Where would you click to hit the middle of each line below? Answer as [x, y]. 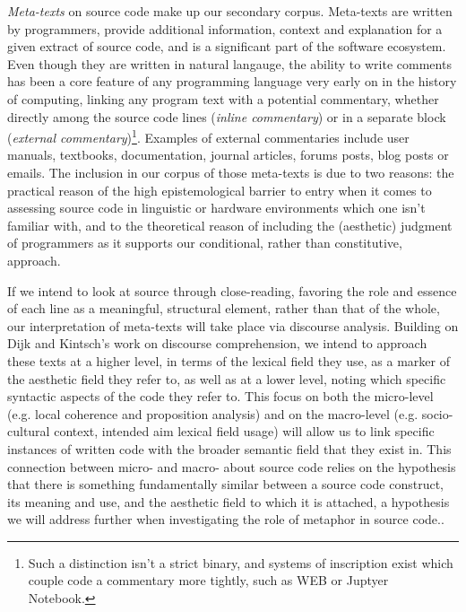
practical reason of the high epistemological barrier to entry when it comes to [220, 190]
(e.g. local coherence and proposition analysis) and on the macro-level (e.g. [213, 413]
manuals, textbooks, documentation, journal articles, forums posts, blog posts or [228, 155]
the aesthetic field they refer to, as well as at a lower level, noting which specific [227, 378]
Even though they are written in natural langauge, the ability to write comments [229, 63]
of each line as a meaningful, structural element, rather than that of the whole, [224, 308]
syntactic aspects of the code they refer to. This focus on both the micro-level [220, 396]
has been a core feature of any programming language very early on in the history [232, 81]
